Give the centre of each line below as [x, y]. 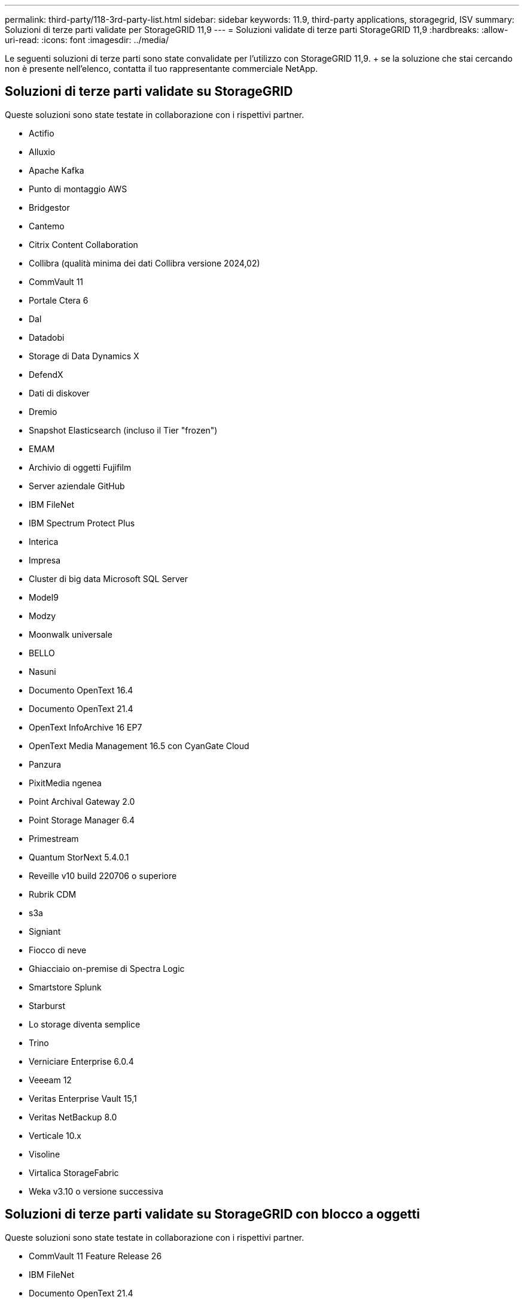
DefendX [46, 374]
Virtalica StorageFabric [74, 1172]
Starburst [47, 1005]
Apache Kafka [57, 170]
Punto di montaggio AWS [78, 189]
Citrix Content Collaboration [83, 244]
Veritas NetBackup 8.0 [73, 1117]
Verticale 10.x [55, 1135]
